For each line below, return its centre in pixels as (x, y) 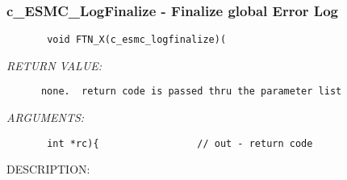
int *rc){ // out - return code (180, 143)
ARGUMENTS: (46, 117)
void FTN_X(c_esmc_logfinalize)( (137, 40)
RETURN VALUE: (54, 65)
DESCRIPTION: (48, 169)
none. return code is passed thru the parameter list (191, 92)
